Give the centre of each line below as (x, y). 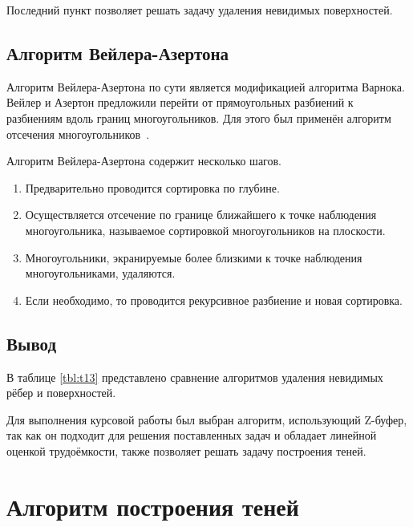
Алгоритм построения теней (153, 506)
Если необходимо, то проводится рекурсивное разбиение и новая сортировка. (214, 300)
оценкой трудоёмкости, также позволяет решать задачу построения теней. (186, 450)
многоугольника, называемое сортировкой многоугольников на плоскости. (205, 230)
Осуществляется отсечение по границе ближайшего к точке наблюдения (201, 215)
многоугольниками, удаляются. (100, 273)
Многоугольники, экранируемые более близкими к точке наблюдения (194, 257)
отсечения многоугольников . (78, 134)
